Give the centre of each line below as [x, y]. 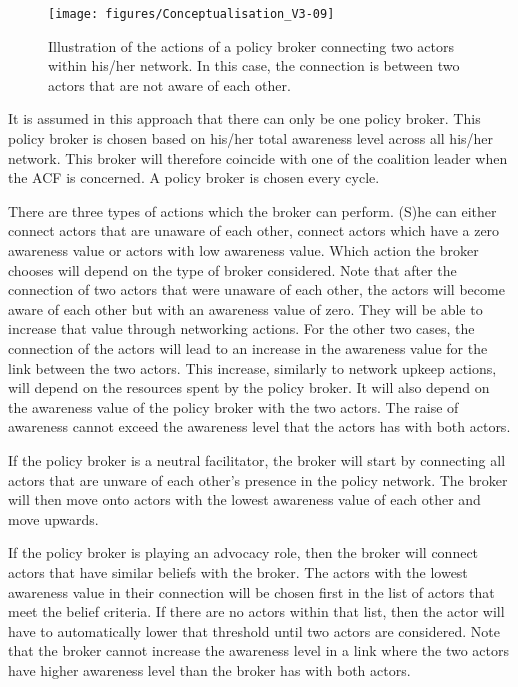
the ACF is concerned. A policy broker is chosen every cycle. [194, 177]
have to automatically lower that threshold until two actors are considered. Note [254, 630]
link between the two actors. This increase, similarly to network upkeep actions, [252, 367]
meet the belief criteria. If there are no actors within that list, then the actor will [256, 611]
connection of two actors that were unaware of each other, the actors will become [256, 289]
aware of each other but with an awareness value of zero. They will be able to [245, 308]
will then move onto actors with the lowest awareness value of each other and [244, 499]
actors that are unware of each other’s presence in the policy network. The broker [258, 479]
